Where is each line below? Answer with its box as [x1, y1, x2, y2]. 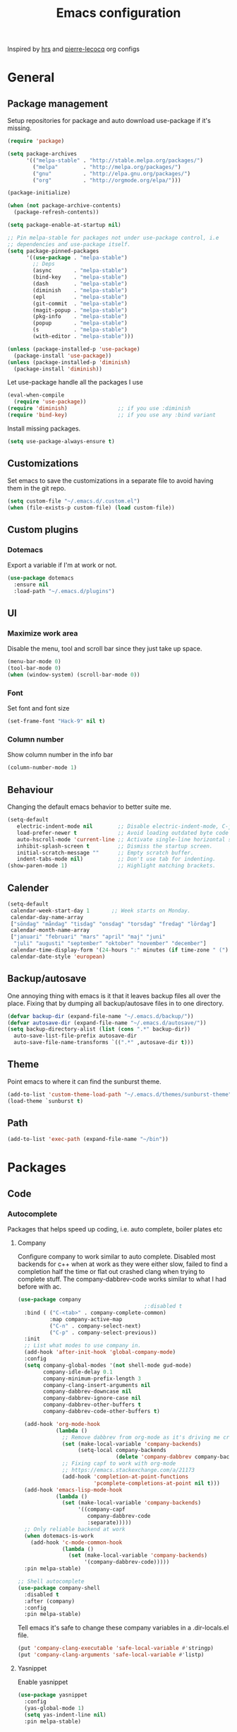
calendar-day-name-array [10, 913, 83, 920]
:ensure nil [13, 581, 49, 588]
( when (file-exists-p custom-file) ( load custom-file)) [7, 504, 175, 511]
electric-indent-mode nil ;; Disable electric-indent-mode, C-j [16, 823, 232, 830]
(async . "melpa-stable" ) [32, 267, 128, 274]
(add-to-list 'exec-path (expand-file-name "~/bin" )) [7, 1136, 169, 1143]
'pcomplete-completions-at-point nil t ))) [93, 1480, 221, 1487]
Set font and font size [7, 704, 70, 713]
